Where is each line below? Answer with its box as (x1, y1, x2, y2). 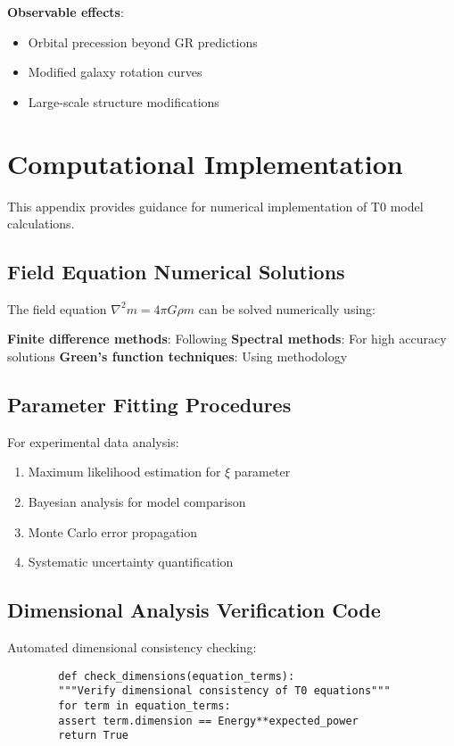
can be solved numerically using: (198, 299, 376, 318)
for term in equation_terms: (58, 699, 231, 712)
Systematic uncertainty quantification (28, 552, 234, 571)
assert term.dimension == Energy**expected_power (58, 714, 359, 727)
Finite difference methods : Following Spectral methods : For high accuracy (7, 329, 447, 348)
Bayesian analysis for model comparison (28, 493, 246, 511)
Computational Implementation (7, 145, 403, 181)
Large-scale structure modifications (28, 92, 219, 111)
